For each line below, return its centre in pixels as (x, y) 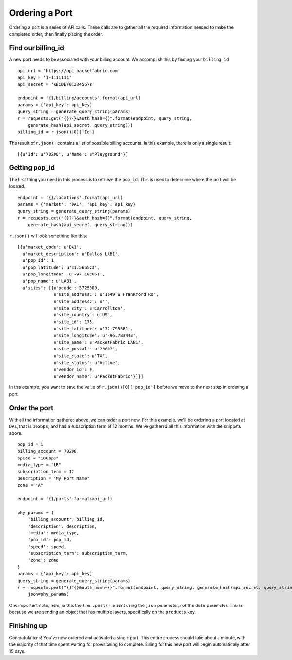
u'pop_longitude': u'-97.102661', (64, 274)
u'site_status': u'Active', (87, 363)
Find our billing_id (36, 48)
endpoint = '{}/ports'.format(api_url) (65, 499)
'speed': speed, (47, 547)
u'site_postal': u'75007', (86, 349)
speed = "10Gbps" (38, 458)
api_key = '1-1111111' (45, 77)
